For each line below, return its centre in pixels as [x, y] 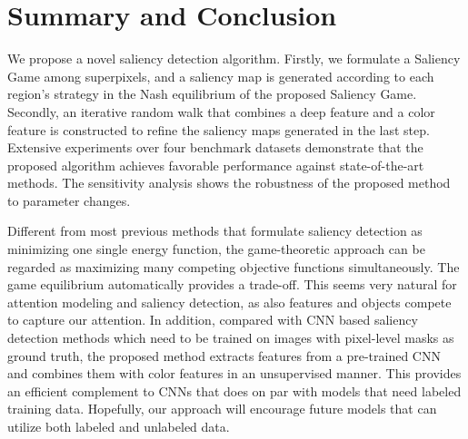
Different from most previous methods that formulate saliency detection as [215, 231]
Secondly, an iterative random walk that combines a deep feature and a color [221, 111]
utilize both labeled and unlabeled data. [119, 426]
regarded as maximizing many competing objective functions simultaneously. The [234, 266]
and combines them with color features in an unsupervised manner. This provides [234, 373]
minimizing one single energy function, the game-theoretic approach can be [216, 249]
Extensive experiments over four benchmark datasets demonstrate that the [215, 147]
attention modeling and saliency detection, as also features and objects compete [229, 302]
